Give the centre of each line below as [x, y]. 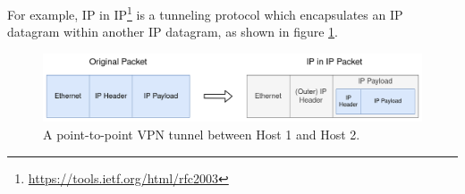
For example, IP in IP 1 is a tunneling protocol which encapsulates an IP [205, 13]
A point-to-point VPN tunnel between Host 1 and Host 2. [202, 135]
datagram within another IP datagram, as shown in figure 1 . [173, 32]
